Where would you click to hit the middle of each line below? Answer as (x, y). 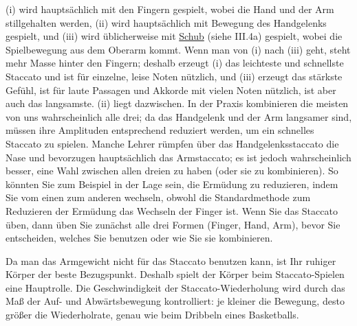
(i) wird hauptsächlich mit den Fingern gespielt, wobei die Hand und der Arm (170, 9)
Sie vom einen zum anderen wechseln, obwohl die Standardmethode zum (158, 197)
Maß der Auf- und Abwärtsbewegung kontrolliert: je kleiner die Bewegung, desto (175, 301)
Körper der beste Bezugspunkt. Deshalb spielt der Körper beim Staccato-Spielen (175, 274)
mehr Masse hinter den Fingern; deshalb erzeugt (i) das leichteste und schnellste (175, 63)
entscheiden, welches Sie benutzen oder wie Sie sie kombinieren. (139, 238)
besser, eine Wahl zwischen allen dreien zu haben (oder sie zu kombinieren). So (172, 171)
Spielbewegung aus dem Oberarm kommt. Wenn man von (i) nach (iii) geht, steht (178, 49)
